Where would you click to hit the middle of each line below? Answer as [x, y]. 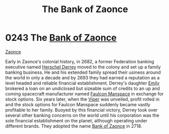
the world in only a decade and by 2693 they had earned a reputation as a [82, 77]
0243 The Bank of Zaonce [61, 38]
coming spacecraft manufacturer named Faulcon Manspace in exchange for [85, 94]
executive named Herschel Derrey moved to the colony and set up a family [83, 67]
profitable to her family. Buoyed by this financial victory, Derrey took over [81, 110]
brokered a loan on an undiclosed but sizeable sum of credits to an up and [83, 88]
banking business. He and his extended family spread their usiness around [83, 72]
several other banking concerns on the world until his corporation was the [82, 115]
